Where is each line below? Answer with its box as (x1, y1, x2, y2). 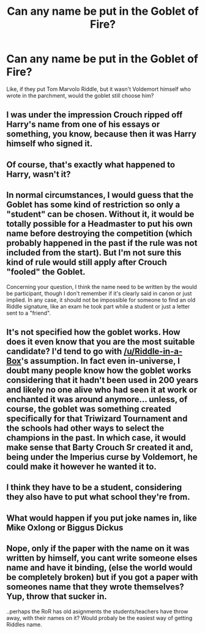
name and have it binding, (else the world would (6, 562, 193, 573)
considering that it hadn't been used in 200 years (6, 375, 199, 385)
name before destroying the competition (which (6, 229, 193, 239)
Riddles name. (6, 621, 43, 628)
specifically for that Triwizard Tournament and (6, 413, 188, 423)
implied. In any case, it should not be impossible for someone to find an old (6, 296, 196, 304)
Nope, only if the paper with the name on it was (6, 543, 190, 554)
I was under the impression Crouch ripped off (6, 109, 183, 120)
